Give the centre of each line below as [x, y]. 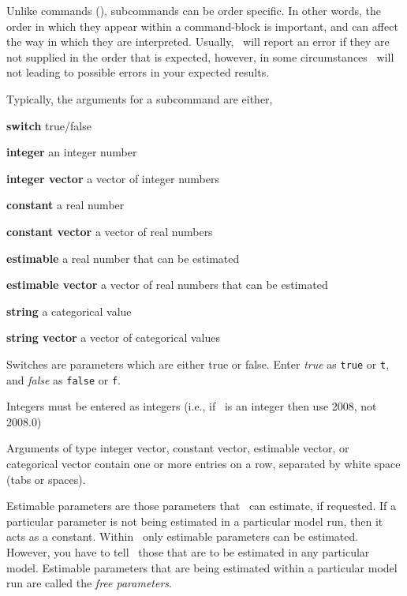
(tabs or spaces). [46, 479]
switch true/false [49, 125]
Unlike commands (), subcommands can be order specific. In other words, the [194, 10]
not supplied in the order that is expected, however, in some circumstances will [200, 56]
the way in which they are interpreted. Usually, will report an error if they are [198, 41]
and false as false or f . [63, 379]
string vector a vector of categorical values [113, 337]
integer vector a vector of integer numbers [113, 178]
